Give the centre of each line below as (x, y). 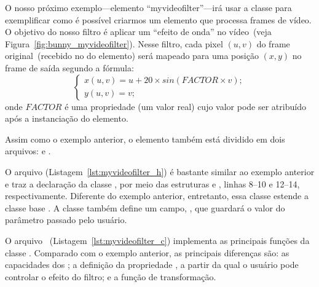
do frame (273, 43)
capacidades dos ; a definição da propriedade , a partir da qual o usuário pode (152, 265)
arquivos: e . (28, 151)
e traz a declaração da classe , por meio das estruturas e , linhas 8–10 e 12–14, (152, 183)
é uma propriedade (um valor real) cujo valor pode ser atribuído (185, 106)
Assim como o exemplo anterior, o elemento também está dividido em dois (145, 139)
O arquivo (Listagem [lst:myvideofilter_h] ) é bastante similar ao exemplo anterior (160, 171)
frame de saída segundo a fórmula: (69, 67)
